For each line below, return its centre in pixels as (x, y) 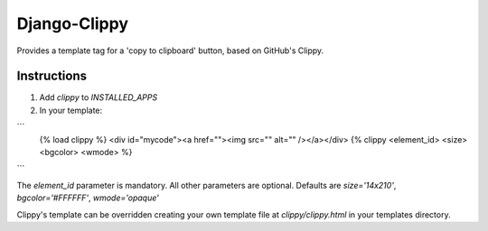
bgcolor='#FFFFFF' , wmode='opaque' (88, 198)
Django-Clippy (72, 23)
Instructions (52, 76)
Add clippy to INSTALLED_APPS (99, 97)
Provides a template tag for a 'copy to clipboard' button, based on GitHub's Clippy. (170, 51)
